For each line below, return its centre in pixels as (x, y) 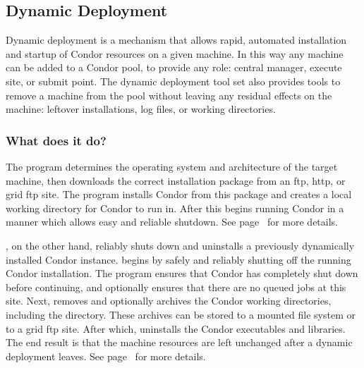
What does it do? (56, 140)
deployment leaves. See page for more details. (106, 356)
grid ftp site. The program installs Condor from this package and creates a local (179, 194)
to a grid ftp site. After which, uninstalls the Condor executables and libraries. (176, 328)
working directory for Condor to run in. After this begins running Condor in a (175, 208)
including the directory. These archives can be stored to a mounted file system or (181, 314)
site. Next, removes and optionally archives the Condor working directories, (169, 301)
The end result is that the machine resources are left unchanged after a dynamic (179, 342)
